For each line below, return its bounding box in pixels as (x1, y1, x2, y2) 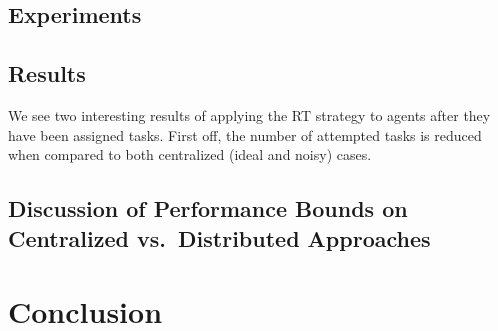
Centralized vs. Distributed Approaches (8, 222, 431, 253)
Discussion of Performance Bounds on (8, 193, 408, 224)
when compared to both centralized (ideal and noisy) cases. (8, 144, 372, 165)
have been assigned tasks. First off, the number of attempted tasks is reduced (8, 124, 482, 145)
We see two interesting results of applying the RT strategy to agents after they (8, 104, 491, 125)
